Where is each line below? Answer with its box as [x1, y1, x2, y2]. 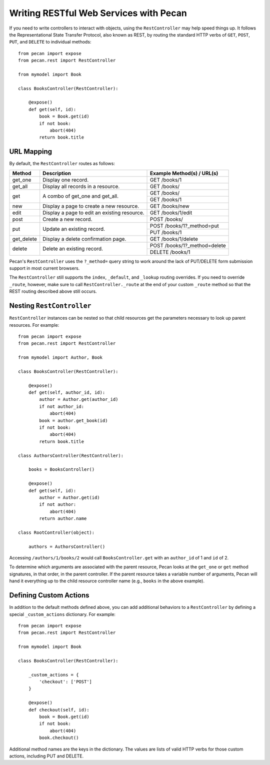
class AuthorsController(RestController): [18, 453, 124, 458]
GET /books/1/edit [150, 209, 192, 216]
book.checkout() [39, 735, 79, 740]
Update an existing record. [42, 226, 105, 233]
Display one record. [42, 176, 89, 183]
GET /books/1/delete [150, 235, 198, 242]
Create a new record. [42, 216, 92, 223]
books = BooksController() [28, 467, 95, 472]
